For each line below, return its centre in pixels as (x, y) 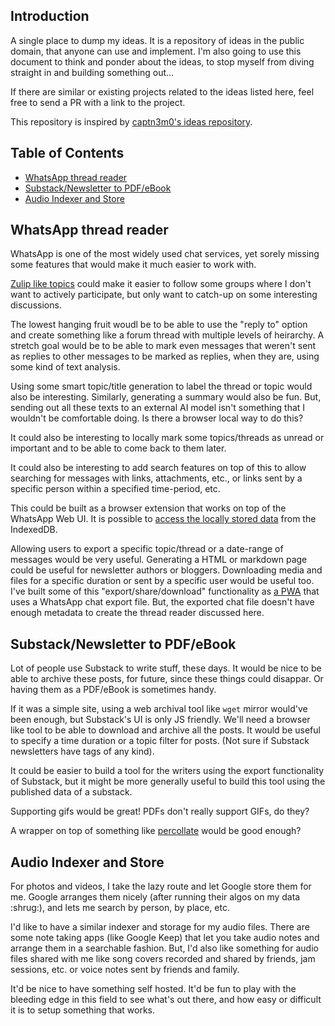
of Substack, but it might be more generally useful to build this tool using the (168, 781)
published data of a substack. (71, 792)
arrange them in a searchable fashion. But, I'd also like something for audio (164, 948)
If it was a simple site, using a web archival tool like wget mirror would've (159, 709)
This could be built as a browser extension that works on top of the (148, 508)
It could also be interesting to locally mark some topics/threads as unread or (167, 438)
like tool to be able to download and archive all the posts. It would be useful (165, 730)
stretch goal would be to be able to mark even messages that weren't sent (163, 346)
